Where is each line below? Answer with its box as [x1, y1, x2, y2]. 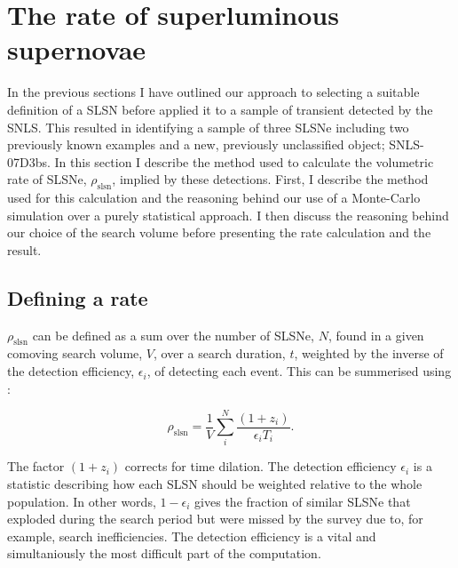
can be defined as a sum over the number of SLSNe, [32, 325, 314, 344]
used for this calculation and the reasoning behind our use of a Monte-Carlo [7, 188, 421, 207]
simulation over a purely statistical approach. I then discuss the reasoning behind [7, 205, 449, 224]
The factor [7, 457, 65, 476]
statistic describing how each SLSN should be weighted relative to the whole [7, 474, 422, 492]
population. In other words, [7, 492, 156, 510]
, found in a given [328, 325, 424, 344]
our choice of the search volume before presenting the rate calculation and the [7, 223, 431, 242]
